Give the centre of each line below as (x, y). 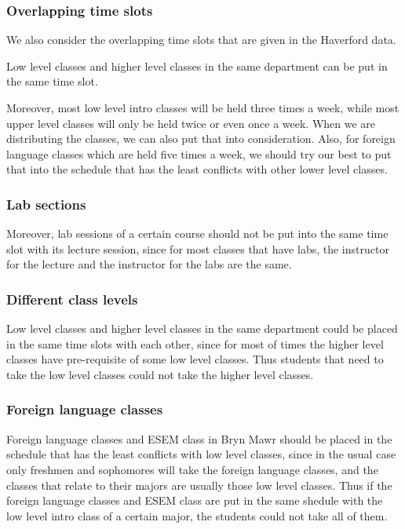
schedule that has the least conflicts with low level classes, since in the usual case (201, 454)
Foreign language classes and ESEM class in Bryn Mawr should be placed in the (199, 438)
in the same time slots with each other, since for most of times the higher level (195, 343)
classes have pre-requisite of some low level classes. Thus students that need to (195, 359)
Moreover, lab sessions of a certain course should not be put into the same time (197, 233)
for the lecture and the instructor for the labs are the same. (149, 264)
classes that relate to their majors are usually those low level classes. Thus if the (199, 485)
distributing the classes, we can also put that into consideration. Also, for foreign (201, 139)
